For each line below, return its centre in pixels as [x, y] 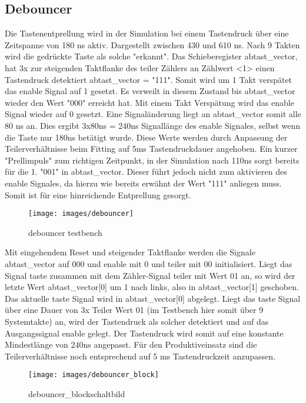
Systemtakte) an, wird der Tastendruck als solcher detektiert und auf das [137, 321]
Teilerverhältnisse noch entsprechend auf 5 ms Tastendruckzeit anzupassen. [140, 356]
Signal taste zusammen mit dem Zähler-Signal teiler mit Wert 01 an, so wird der [150, 275]
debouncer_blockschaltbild [77, 393]
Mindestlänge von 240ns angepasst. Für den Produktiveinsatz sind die [131, 344]
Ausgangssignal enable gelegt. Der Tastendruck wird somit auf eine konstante [144, 333]
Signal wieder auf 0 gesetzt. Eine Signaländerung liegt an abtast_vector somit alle [153, 114]
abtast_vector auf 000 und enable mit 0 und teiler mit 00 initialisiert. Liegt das [149, 263]
